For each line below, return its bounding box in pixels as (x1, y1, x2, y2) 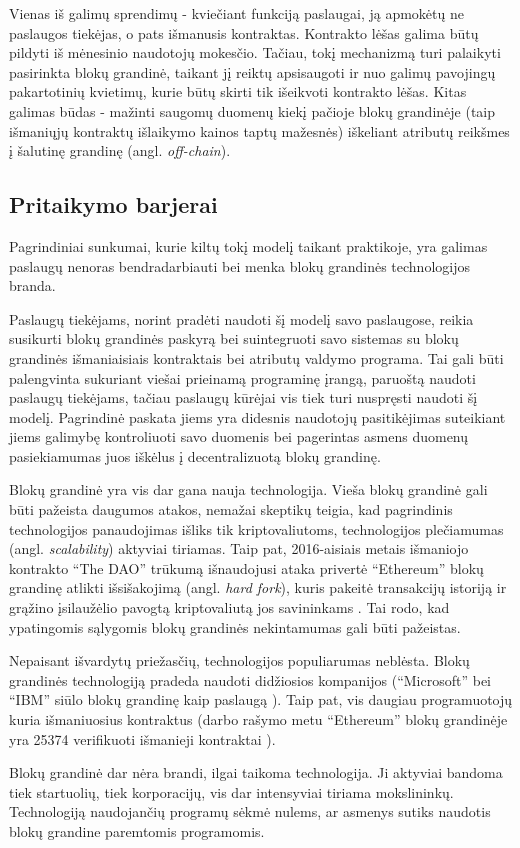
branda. (9, 275, 56, 296)
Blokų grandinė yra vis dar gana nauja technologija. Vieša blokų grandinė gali (9, 479, 488, 500)
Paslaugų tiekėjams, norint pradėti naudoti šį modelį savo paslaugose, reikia (9, 308, 474, 329)
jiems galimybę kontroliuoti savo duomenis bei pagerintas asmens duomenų (9, 426, 469, 447)
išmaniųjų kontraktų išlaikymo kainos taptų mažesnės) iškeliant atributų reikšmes (9, 120, 510, 141)
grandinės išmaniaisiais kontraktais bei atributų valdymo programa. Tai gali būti (9, 347, 504, 368)
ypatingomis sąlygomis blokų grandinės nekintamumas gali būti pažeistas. (9, 616, 461, 637)
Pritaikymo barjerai (9, 189, 218, 220)
